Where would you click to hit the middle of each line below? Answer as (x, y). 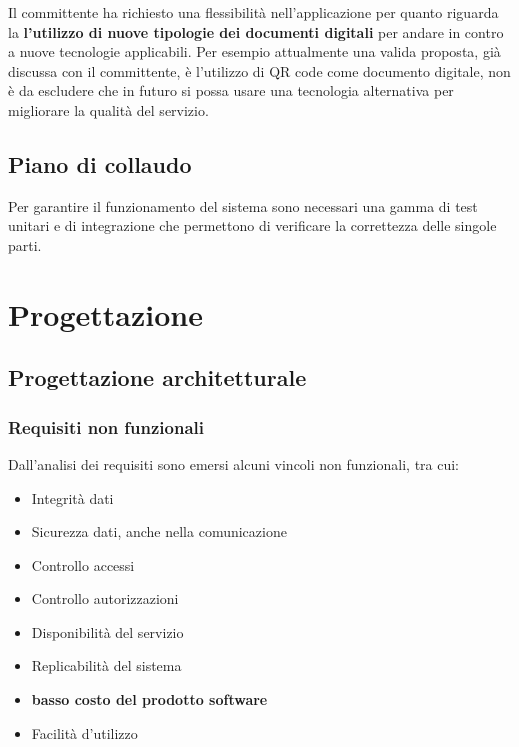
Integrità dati (72, 497)
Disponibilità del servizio (107, 631)
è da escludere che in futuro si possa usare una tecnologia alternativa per (231, 90)
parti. (25, 244)
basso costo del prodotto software (149, 699)
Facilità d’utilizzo (84, 732)
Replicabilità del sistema (106, 665)
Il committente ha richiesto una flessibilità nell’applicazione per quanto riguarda (253, 12)
